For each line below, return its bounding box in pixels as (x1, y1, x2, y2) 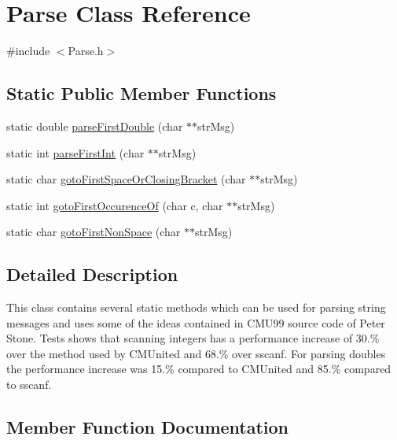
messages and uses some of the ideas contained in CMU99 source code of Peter (6, 314, 385, 331)
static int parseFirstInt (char (6, 144, 145, 161)
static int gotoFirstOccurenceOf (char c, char (6, 197, 223, 213)
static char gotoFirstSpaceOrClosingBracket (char (6, 171, 246, 187)
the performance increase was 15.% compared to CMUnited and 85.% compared (6, 361, 391, 377)
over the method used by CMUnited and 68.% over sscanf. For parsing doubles (6, 345, 386, 361)
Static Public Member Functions (6, 81, 277, 105)
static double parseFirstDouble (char (6, 117, 183, 134)
